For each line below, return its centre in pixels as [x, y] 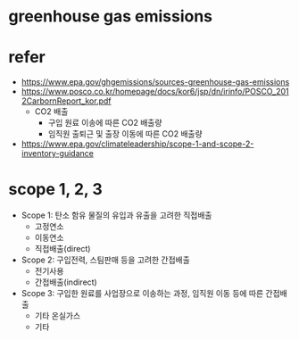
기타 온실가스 [58, 316]
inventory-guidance [58, 153]
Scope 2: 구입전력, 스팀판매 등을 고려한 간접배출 [106, 260]
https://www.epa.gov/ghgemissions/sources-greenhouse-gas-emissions [155, 82]
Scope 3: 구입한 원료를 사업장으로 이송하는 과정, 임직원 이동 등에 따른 [142, 294]
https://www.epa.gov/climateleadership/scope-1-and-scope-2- [137, 144]
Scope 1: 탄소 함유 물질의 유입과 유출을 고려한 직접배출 [116, 215]
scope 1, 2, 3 [56, 190]
